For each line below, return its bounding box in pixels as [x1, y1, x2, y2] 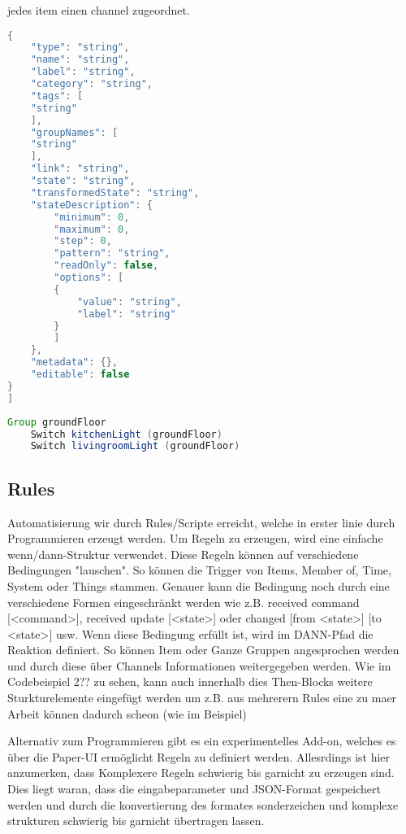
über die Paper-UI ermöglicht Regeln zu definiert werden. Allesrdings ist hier [7, 748, 391, 765]
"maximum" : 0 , [54, 223, 130, 235]
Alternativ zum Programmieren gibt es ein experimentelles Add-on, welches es [7, 732, 396, 749]
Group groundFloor [7, 416, 106, 428]
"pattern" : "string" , [54, 247, 171, 260]
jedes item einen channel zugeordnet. [7, 2, 190, 18]
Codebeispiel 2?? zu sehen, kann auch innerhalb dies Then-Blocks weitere [7, 673, 373, 690]
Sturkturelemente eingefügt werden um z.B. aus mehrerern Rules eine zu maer [7, 689, 397, 706]
